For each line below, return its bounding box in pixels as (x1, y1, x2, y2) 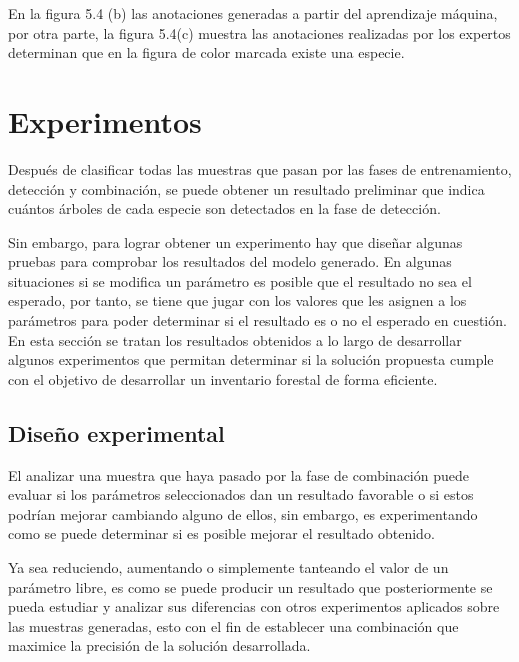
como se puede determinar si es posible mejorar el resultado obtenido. (8, 523, 435, 544)
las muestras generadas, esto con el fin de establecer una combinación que (8, 615, 459, 636)
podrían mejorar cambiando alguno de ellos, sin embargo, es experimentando (8, 503, 478, 524)
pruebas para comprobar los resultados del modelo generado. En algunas (8, 251, 452, 272)
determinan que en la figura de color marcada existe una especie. (8, 42, 405, 63)
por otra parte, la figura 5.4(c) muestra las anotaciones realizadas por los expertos (8, 22, 511, 43)
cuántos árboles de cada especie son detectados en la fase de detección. (8, 198, 441, 219)
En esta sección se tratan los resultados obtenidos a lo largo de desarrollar (8, 329, 462, 350)
